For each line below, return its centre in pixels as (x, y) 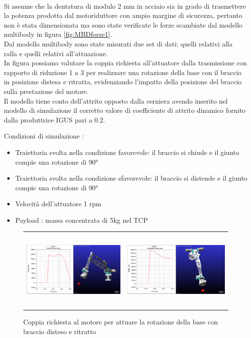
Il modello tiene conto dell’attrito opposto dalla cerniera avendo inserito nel (116, 100)
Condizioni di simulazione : (44, 136)
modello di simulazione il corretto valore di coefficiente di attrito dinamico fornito (125, 110)
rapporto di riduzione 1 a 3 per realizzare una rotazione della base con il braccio (123, 72)
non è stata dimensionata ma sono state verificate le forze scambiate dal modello (123, 24)
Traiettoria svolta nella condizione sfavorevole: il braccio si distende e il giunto (131, 178)
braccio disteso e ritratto (60, 331)
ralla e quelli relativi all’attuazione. (56, 53)
